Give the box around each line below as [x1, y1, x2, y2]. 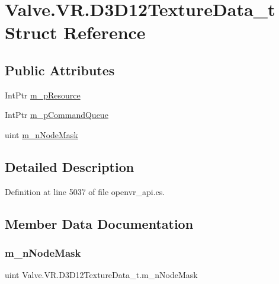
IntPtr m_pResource [5, 88, 81, 101]
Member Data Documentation [5, 214, 194, 232]
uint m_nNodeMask [5, 128, 78, 141]
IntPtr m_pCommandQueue [5, 109, 108, 121]
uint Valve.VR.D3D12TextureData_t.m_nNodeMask [5, 269, 198, 281]
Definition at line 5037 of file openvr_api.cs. [5, 185, 165, 197]
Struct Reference [5, 20, 146, 44]
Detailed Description [5, 157, 134, 175]
